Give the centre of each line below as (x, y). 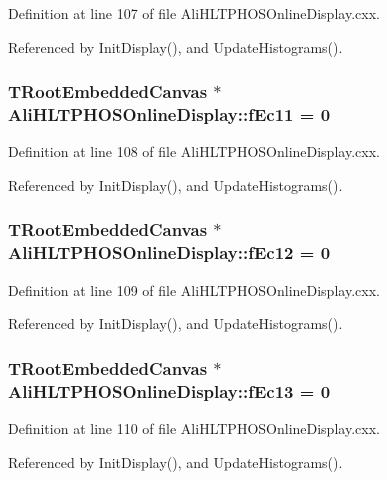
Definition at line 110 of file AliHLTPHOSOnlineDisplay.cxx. (194, 427)
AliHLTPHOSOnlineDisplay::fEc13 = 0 (169, 390)
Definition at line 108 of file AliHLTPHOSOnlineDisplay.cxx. (194, 151)
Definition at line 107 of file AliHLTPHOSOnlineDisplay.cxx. (194, 13)
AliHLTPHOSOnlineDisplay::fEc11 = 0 (169, 114)
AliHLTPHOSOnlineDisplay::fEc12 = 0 (169, 252)
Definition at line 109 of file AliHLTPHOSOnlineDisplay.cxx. (194, 289)
